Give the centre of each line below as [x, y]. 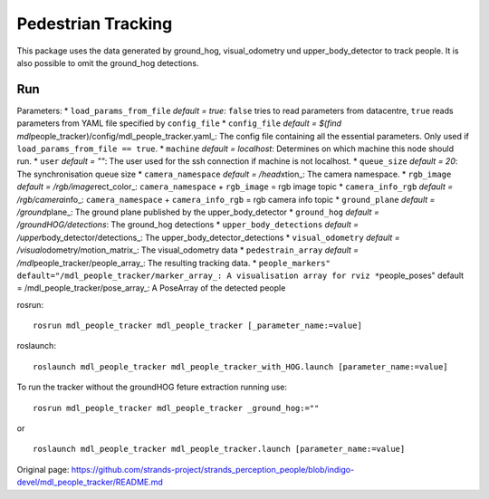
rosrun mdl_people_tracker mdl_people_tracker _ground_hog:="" [176, 408]
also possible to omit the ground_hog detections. [108, 62]
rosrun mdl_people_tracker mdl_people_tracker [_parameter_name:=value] [197, 326]
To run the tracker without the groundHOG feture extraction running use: [152, 387]
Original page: [43, 469]
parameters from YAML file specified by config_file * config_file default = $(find [179, 123]
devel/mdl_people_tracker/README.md [90, 482]
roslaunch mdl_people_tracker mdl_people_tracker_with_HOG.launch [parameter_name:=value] [240, 366]
